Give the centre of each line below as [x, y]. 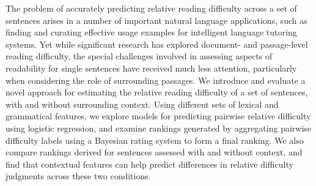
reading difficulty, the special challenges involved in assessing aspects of [139, 56]
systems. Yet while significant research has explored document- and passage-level [157, 44]
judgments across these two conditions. [78, 176]
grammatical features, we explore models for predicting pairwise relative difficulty [158, 116]
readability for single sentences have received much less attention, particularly [151, 68]
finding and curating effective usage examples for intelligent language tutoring [151, 32]
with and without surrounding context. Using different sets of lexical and [142, 104]
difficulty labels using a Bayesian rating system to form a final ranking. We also [155, 140]
